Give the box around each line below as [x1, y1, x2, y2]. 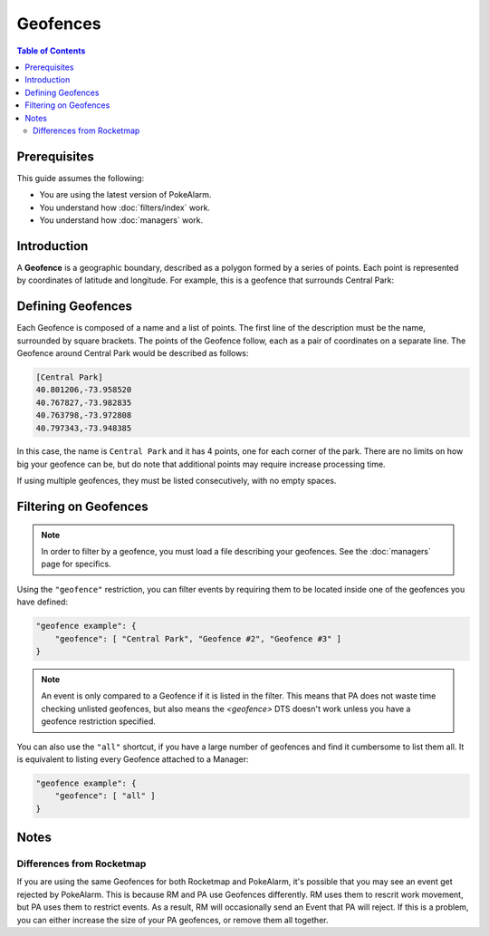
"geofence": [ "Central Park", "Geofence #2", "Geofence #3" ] [54, 633, 342, 643]
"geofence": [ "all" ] [54, 791, 156, 801]
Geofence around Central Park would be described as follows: [16, 347, 249, 358]
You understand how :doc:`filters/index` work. [39, 202, 211, 213]
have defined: [16, 596, 68, 607]
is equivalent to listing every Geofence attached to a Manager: [16, 753, 249, 765]
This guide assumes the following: [16, 172, 145, 183]
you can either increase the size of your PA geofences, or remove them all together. [16, 914, 329, 925]
